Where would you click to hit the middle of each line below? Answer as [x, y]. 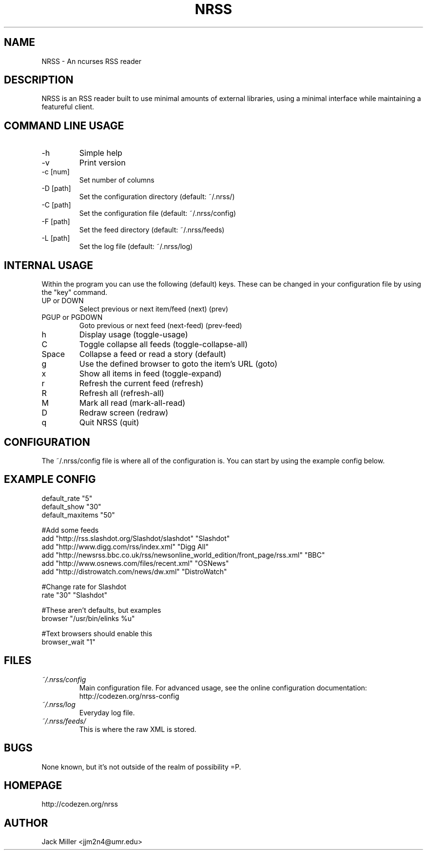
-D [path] [56, 188]
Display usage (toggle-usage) [134, 335]
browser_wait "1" [68, 642]
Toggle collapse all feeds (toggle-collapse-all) [164, 344]
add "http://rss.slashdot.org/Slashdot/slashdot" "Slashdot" [136, 538]
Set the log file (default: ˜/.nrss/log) [136, 247]
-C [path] [56, 205]
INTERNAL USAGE [49, 265]
